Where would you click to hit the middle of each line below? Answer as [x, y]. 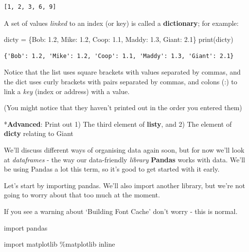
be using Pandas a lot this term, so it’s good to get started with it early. [112, 169]
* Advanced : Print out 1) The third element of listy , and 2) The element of [118, 124]
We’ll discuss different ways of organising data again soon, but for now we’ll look [124, 149]
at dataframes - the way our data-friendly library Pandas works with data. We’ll [124, 159]
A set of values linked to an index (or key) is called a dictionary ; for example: [121, 23]
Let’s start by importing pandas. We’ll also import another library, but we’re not [124, 185]
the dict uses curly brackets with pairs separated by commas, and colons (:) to [121, 81]
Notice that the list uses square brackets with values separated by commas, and [122, 72]
